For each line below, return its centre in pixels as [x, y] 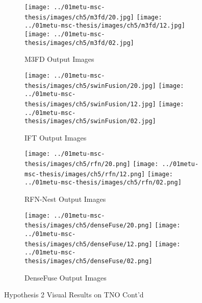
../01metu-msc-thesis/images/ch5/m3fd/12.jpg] [105, 26]
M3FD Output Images [59, 59]
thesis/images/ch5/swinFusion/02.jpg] [90, 121]
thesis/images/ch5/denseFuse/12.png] [89, 244]
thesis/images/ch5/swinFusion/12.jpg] [90, 104]
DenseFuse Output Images [66, 277]
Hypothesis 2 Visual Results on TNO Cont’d [74, 295]
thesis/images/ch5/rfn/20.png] [78, 164]
